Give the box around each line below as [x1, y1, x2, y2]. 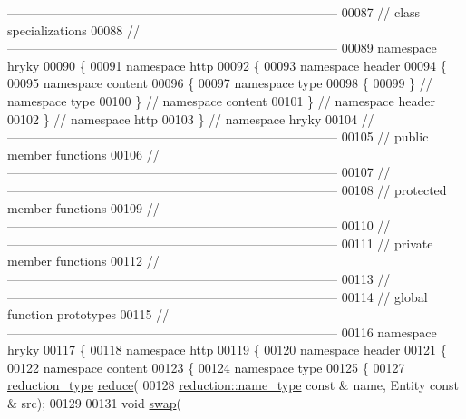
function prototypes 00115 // [7, 305, 170, 324]
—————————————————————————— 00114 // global [7, 287, 428, 306]
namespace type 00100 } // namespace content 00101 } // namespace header [7, 91, 435, 110]
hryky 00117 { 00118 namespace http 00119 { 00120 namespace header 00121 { [7, 340, 447, 359]
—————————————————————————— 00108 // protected [7, 180, 447, 199]
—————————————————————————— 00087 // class [7, 3, 421, 21]
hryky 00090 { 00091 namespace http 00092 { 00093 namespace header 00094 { [7, 55, 447, 74]
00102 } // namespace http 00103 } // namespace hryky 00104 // [7, 109, 374, 128]
